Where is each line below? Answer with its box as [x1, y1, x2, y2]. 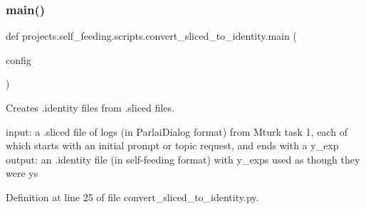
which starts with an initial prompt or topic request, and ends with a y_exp [6, 138, 339, 153]
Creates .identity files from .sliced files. [6, 100, 174, 114]
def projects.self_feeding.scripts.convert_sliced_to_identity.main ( [6, 28, 297, 43]
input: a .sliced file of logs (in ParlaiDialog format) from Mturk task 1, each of [6, 124, 347, 139]
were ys [6, 166, 38, 181]
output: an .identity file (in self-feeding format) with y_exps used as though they [6, 151, 360, 166]
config [6, 52, 31, 67]
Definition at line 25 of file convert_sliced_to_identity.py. [6, 189, 259, 204]
